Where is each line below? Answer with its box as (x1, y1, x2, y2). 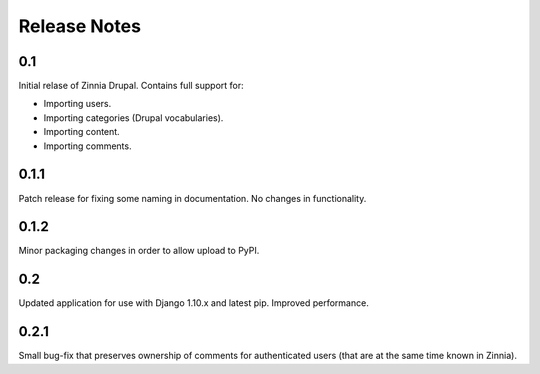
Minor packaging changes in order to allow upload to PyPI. (18, 245, 260, 257)
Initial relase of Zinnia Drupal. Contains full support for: (18, 80, 244, 92)
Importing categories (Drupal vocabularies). (43, 111, 224, 124)
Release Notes (18, 15, 142, 37)
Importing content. (43, 126, 120, 138)
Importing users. (43, 98, 112, 110)
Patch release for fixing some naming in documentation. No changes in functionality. (18, 192, 367, 204)
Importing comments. (43, 140, 132, 152)
